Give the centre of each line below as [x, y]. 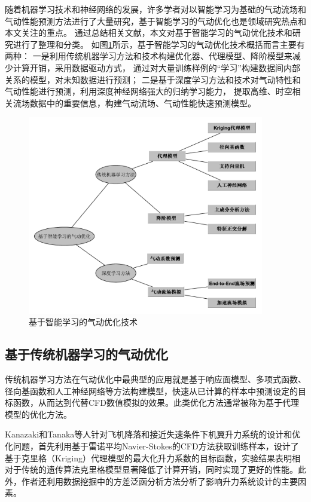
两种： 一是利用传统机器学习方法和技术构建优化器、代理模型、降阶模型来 [149, 56]
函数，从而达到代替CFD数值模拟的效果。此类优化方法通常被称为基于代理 [156, 402]
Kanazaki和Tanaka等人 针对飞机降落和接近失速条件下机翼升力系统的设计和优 [153, 434]
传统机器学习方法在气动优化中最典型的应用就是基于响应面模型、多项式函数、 [155, 379]
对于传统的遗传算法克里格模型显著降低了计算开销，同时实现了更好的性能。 [151, 469]
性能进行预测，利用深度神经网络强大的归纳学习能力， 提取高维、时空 [157, 91]
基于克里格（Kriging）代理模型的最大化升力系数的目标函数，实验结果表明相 [153, 457]
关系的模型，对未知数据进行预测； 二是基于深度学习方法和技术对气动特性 [149, 79]
